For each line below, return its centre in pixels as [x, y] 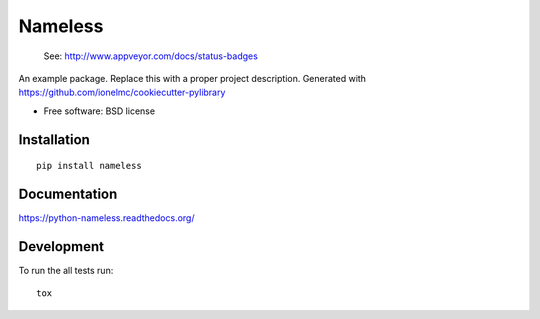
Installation [54, 139]
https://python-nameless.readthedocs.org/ [106, 218]
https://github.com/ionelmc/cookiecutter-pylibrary [122, 92]
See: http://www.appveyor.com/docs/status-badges [151, 56]
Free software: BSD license [99, 111]
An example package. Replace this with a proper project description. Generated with [192, 78]
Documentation [68, 193]
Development [61, 246]
